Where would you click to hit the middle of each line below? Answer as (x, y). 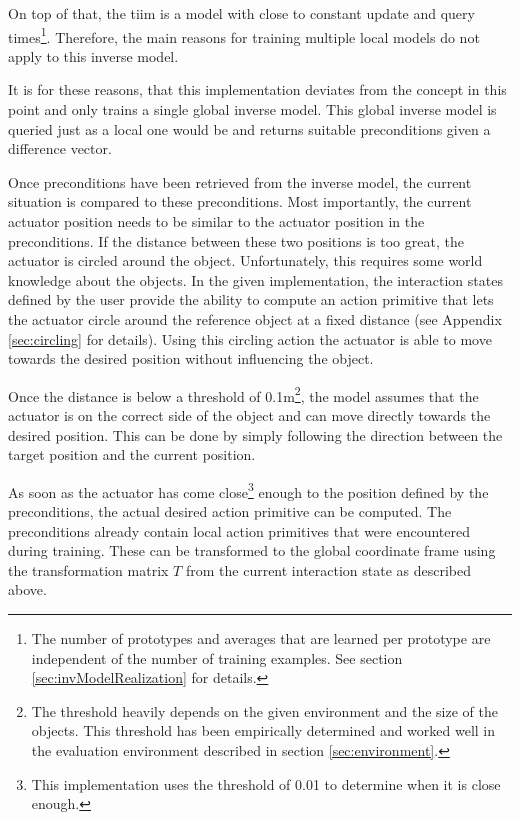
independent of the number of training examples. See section (217, 657)
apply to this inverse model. (93, 55)
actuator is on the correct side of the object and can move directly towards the (249, 415)
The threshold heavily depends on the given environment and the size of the (264, 710)
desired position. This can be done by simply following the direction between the (255, 434)
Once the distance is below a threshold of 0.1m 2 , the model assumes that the (243, 394)
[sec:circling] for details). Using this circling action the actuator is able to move (250, 338)
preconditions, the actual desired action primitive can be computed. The (230, 511)
